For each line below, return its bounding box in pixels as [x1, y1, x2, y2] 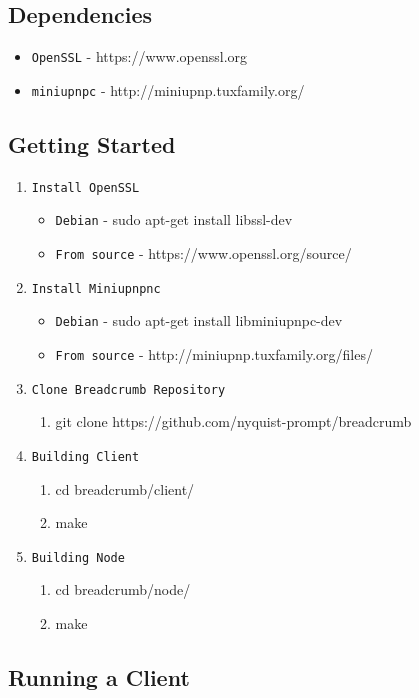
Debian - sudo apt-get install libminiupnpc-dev [55, 310, 343, 331]
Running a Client [8, 661, 190, 692]
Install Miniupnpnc [31, 281, 161, 296]
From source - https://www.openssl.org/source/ [55, 243, 352, 264]
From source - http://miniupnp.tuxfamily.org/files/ [55, 344, 373, 364]
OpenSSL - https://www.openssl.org [31, 46, 248, 67]
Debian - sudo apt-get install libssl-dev [55, 209, 293, 230]
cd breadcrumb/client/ [55, 478, 195, 499]
